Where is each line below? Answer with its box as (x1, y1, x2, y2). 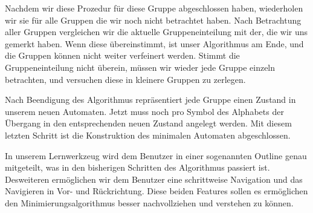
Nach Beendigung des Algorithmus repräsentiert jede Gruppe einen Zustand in (5, 93, 296, 106)
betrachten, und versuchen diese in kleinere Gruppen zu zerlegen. (5, 73, 246, 85)
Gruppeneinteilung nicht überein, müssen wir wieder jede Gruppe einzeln (5, 61, 276, 73)
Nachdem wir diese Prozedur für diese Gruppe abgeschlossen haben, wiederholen (5, 2, 303, 14)
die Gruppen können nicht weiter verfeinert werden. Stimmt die (5, 49, 240, 62)
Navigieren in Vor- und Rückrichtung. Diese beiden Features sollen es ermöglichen (5, 185, 308, 197)
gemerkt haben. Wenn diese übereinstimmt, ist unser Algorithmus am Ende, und (5, 37, 304, 50)
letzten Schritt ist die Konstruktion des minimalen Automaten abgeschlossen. (5, 128, 291, 141)
